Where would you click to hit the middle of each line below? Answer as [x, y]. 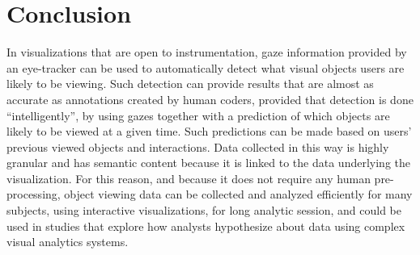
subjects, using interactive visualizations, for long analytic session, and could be [204, 210]
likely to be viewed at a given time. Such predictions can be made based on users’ [209, 131]
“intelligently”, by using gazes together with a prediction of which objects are [198, 115]
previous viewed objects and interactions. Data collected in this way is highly [198, 146]
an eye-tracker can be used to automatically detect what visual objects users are [206, 67]
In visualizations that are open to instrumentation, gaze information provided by [207, 52]
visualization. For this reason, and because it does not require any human [189, 178]
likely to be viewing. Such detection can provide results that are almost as [190, 84]
